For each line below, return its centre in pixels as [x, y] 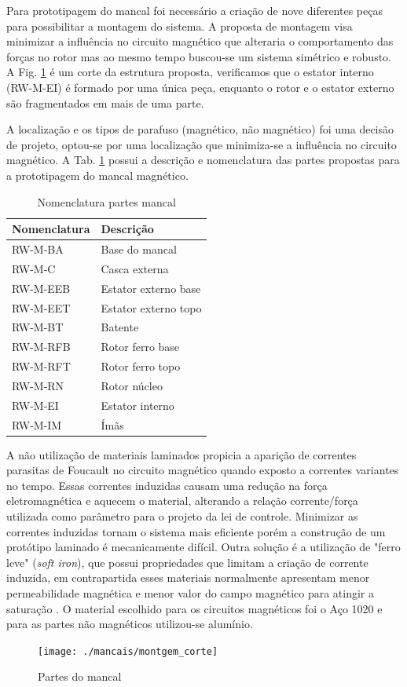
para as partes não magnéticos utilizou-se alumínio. [130, 624]
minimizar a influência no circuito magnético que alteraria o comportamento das [200, 41]
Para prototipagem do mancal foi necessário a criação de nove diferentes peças [194, 10]
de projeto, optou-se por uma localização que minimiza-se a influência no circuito [202, 144]
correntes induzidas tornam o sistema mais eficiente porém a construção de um [196, 531]
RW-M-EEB [41, 288]
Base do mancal [139, 248]
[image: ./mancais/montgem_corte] [128, 651]
